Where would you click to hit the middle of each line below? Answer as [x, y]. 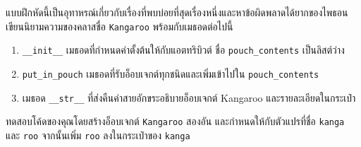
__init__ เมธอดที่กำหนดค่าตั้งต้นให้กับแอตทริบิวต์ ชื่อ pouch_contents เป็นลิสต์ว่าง [183, 50]
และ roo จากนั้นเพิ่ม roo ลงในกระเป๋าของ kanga [98, 135]
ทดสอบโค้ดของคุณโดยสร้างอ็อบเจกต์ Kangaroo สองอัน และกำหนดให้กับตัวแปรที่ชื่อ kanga [175, 121]
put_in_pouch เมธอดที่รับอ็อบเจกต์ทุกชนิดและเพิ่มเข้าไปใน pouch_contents [171, 73]
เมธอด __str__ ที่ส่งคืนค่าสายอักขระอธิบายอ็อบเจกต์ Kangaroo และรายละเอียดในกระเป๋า [189, 97]
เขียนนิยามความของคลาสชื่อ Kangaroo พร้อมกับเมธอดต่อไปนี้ [120, 26]
